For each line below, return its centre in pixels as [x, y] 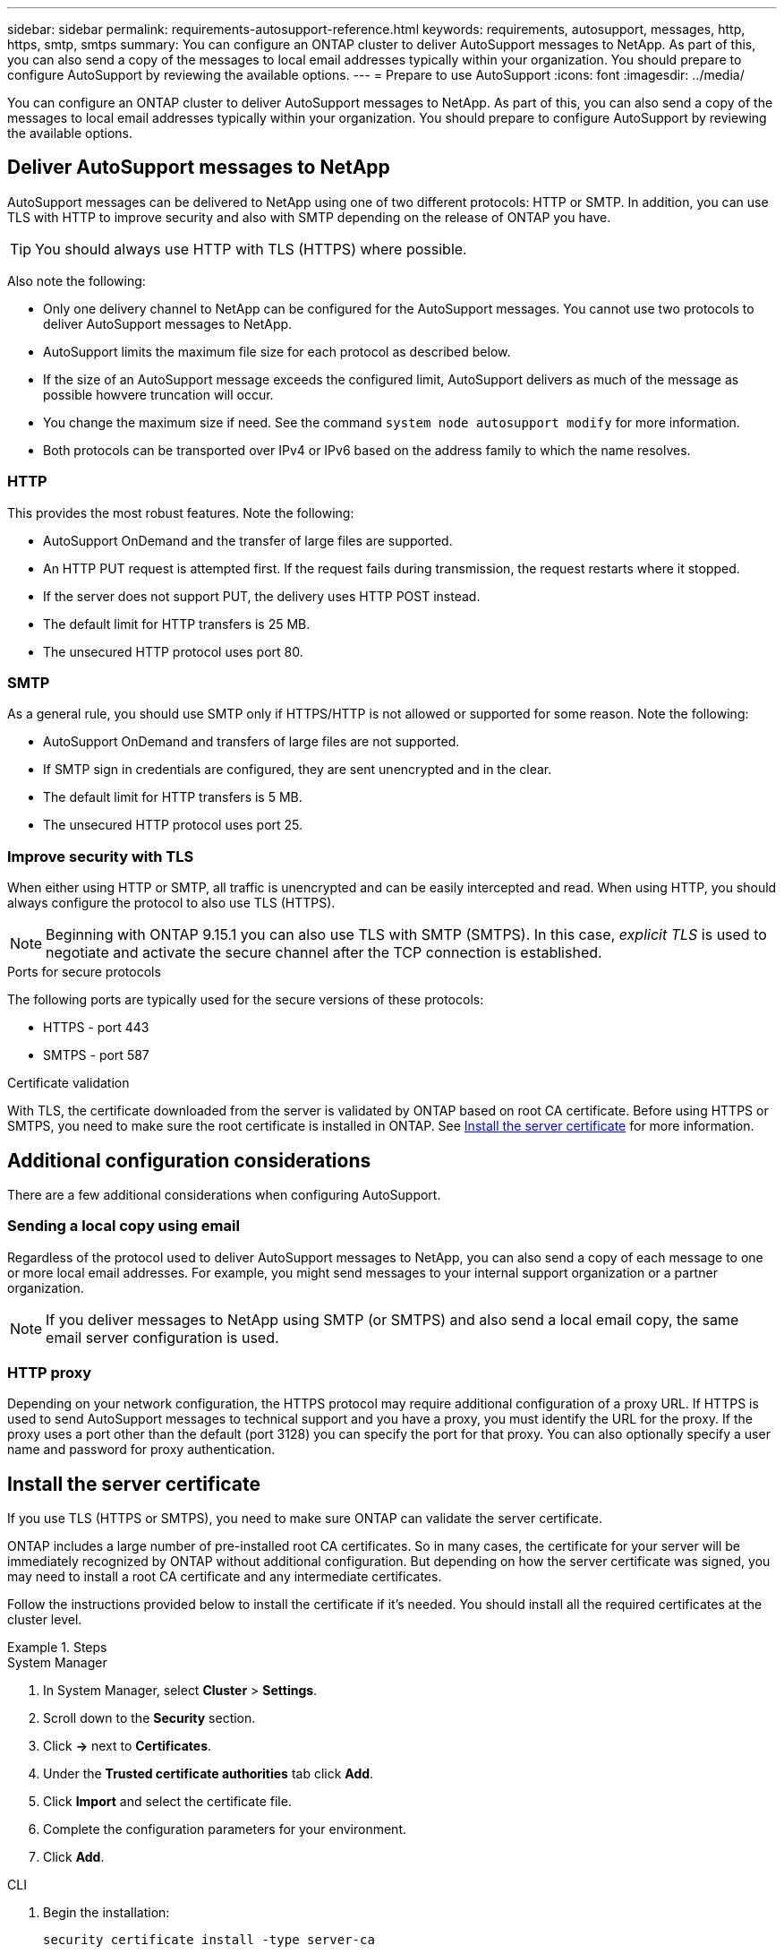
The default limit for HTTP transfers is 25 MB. [177, 624]
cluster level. [45, 1620]
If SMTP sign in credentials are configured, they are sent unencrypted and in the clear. [298, 770]
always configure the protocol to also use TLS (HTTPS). [171, 903]
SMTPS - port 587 [96, 1055]
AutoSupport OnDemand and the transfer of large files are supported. [248, 540]
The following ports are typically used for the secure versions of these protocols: [246, 1000]
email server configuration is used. [162, 1337]
